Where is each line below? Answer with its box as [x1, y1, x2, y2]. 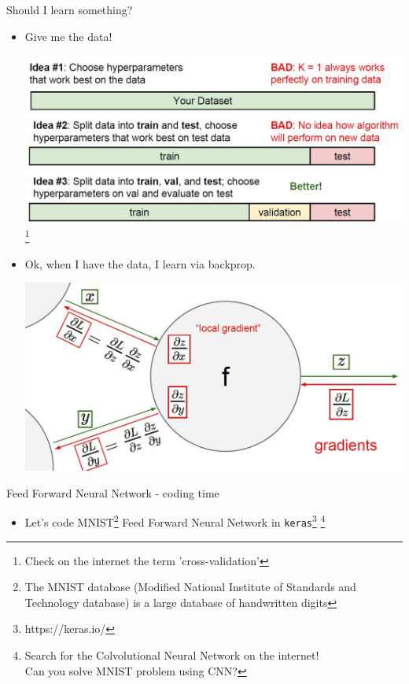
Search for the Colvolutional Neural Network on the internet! [24, 647, 319, 664]
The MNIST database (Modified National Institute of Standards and [24, 579, 356, 595]
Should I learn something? [6, 2, 133, 17]
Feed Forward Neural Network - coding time [6, 484, 219, 501]
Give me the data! [24, 28, 112, 44]
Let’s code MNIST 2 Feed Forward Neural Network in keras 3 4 [24, 512, 326, 530]
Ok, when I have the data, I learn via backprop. [24, 255, 256, 272]
